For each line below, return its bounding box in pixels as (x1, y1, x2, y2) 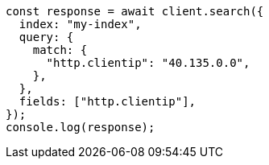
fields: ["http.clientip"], (19, 95, 197, 108)
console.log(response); (6, 121, 155, 134)
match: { (32, 43, 88, 56)
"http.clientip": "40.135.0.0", (46, 56, 250, 69)
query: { (19, 31, 74, 43)
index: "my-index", (19, 18, 142, 31)
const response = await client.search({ (6, 5, 264, 18)
